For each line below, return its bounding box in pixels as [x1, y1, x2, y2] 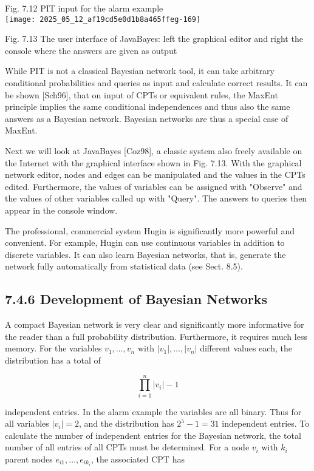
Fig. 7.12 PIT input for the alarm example [5, 2, 163, 14]
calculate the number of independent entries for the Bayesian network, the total [5, 429, 301, 441]
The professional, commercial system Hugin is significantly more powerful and [5, 224, 295, 237]
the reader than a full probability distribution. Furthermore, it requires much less [5, 330, 307, 342]
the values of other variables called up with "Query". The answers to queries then [5, 192, 307, 205]
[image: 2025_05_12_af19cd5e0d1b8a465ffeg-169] [5, 15, 201, 24]
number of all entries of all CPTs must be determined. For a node [5, 441, 250, 453]
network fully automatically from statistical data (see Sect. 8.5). [5, 260, 243, 273]
